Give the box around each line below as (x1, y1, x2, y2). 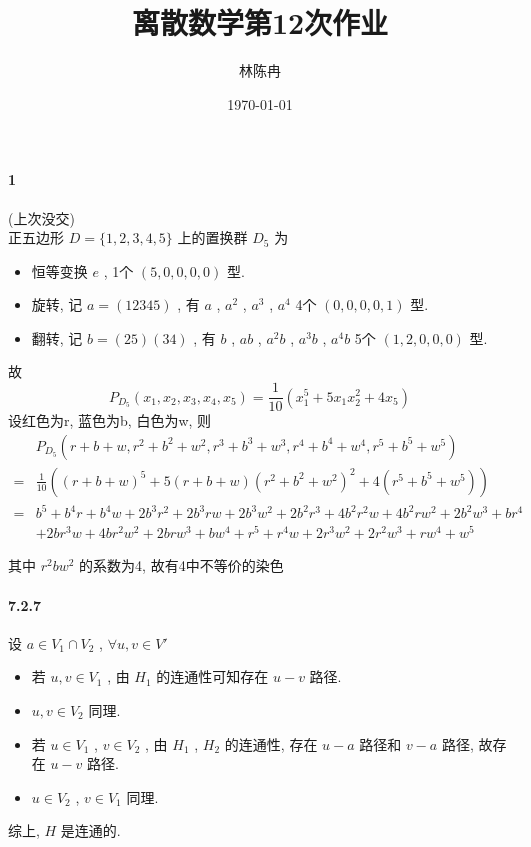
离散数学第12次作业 (131, 2, 389, 43)
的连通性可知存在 (156, 666, 269, 687)
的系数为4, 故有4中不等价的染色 (79, 555, 284, 576)
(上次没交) (8, 207, 75, 228)
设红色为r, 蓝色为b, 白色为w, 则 (8, 410, 212, 431)
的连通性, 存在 (224, 733, 318, 754)
